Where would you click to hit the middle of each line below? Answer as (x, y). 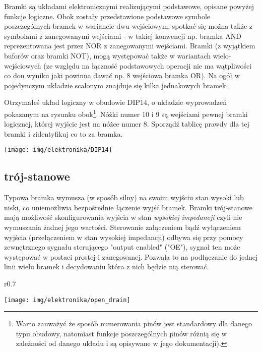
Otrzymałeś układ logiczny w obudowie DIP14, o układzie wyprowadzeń (116, 102)
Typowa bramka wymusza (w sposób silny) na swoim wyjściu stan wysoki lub (124, 197)
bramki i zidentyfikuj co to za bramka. (63, 133)
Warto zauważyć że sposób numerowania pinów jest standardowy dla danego (134, 324)
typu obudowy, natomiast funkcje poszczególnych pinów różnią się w (121, 333)
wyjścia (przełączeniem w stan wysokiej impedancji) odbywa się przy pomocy (124, 237)
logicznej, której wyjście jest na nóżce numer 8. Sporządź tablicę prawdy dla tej (127, 124)
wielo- (222, 55)
